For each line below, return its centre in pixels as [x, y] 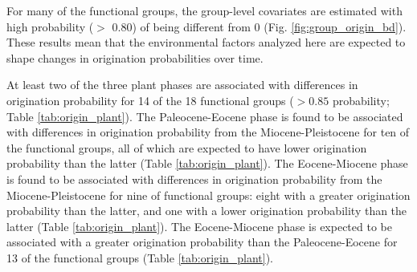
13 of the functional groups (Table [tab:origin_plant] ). [140, 257]
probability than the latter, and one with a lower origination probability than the [207, 211]
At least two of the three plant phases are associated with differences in [182, 85]
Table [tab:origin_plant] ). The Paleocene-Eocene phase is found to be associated [205, 116]
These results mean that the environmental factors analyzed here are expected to [206, 42]
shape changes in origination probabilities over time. [135, 57]
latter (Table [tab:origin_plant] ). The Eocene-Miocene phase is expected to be [199, 226]
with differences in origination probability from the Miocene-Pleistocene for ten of [208, 132]
